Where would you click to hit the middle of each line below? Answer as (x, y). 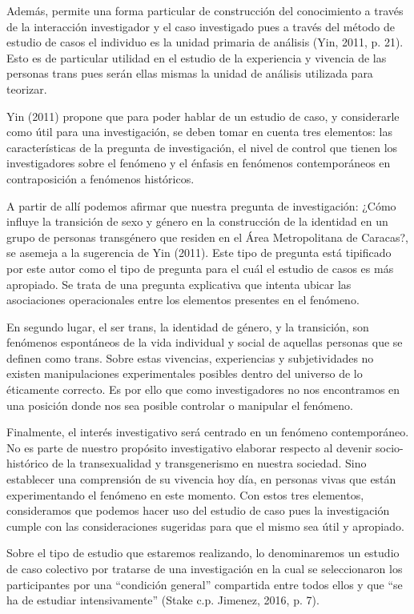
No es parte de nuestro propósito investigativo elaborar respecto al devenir (189, 447)
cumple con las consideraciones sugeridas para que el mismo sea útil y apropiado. (205, 526)
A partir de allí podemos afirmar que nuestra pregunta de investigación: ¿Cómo (201, 205)
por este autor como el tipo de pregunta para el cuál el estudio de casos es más (200, 268)
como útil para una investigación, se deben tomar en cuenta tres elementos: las (199, 132)
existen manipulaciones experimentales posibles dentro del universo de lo (185, 373)
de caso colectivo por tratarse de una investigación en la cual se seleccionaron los (205, 568)
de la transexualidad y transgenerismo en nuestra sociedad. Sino (209, 463)
